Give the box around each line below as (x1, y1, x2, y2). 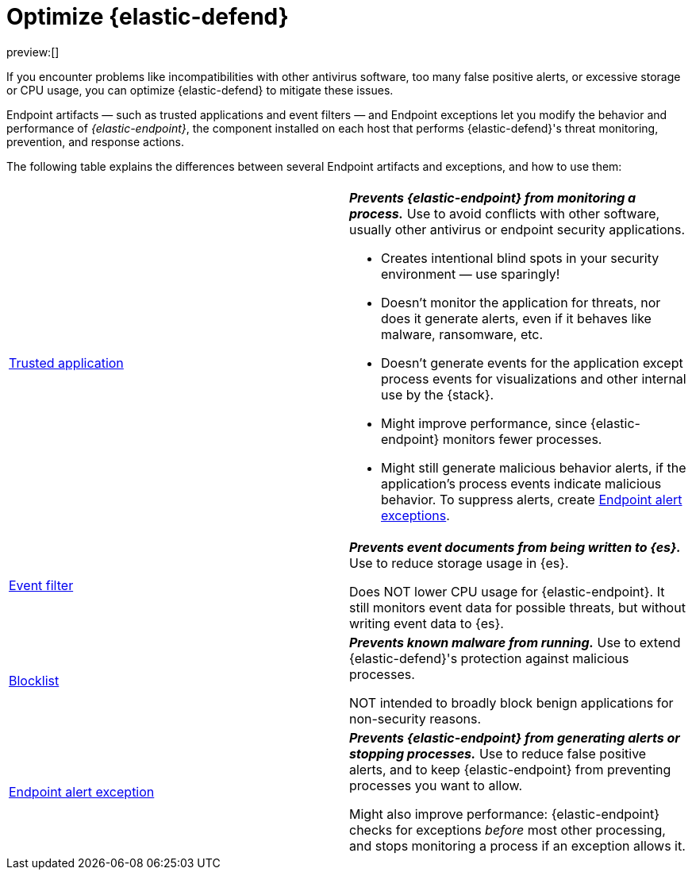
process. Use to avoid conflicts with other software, (349, 205, 660, 222)
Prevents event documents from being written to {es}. (349, 538, 681, 555)
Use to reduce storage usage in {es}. (349, 554, 569, 571)
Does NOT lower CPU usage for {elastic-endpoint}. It (349, 583, 665, 600)
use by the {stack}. (381, 386, 494, 403)
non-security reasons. (349, 710, 482, 727)
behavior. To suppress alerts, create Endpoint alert (381, 491, 682, 507)
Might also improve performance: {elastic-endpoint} (349, 805, 659, 822)
